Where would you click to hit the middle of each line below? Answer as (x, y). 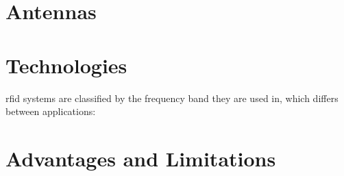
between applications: (51, 111)
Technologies (66, 65)
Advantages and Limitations (141, 158)
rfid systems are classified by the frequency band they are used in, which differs (172, 98)
